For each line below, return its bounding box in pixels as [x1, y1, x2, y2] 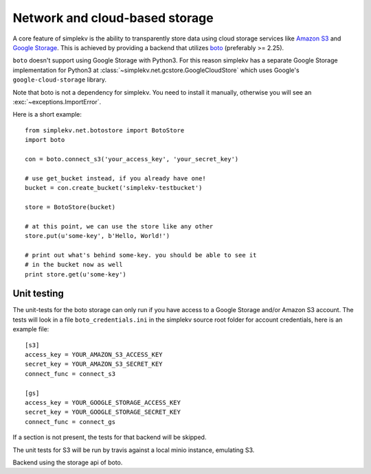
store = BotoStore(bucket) [25, 203, 116, 211]
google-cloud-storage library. [12, 75, 106, 84]
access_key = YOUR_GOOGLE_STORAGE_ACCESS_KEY [25, 399, 181, 406]
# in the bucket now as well [25, 261, 123, 269]
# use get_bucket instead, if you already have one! [25, 174, 206, 182]
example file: [12, 325, 49, 333]
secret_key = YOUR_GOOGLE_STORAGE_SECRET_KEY [25, 408, 181, 416]
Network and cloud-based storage [12, 10, 214, 25]
